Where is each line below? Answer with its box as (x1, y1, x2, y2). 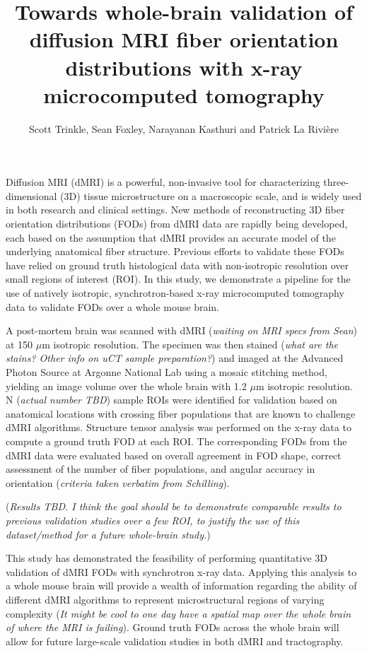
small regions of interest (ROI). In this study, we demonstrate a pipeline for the (6, 271, 351, 286)
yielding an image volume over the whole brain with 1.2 (6, 378, 247, 393)
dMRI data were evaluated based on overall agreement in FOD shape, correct (6, 447, 342, 462)
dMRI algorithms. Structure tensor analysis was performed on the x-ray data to (6, 420, 351, 435)
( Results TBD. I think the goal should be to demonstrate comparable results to (6, 499, 342, 514)
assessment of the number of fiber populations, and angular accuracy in (6, 461, 315, 476)
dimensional (6, 188, 57, 203)
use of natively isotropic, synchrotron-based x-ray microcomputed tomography (6, 286, 344, 300)
